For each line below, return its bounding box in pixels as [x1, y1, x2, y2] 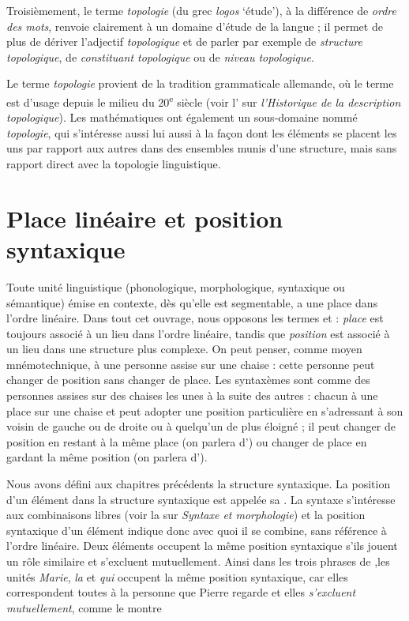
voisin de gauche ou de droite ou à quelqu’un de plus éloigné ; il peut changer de [6, 418, 396, 435]
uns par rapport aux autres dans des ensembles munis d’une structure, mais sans [6, 140, 397, 156]
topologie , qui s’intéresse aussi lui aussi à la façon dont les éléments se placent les [6, 124, 397, 141]
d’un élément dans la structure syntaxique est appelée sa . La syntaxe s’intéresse [6, 491, 396, 507]
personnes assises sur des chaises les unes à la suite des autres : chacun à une [6, 387, 378, 404]
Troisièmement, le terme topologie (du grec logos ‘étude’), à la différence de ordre [6, 2, 396, 18]
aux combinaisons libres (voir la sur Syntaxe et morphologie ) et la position [6, 506, 366, 523]
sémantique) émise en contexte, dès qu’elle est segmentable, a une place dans [6, 294, 378, 310]
